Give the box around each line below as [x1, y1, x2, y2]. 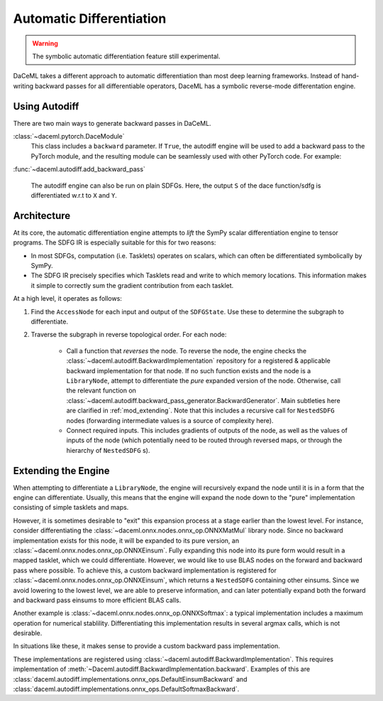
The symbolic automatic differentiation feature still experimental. [32, 52, 221, 60]
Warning [32, 39, 58, 48]
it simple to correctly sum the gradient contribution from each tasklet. [30, 281, 234, 289]
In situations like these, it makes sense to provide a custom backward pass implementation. [13, 642, 280, 651]
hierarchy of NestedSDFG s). [66, 446, 150, 454]
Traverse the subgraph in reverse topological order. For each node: [30, 331, 227, 339]
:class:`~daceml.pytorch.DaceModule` [13, 132, 125, 141]
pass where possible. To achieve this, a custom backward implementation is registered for [13, 566, 277, 574]
